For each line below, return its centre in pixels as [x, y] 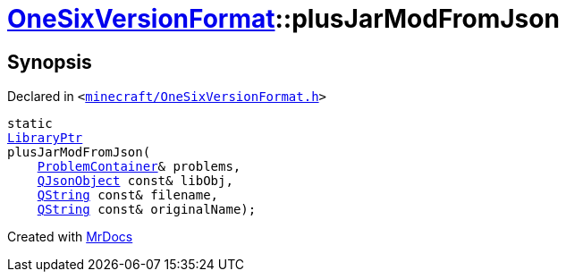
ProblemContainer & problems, [139, 167]
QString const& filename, [128, 195]
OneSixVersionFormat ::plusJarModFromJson [283, 19]
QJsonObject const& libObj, [135, 181]
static [30, 124]
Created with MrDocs [70, 237]
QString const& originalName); [147, 210]
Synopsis [50, 62]
